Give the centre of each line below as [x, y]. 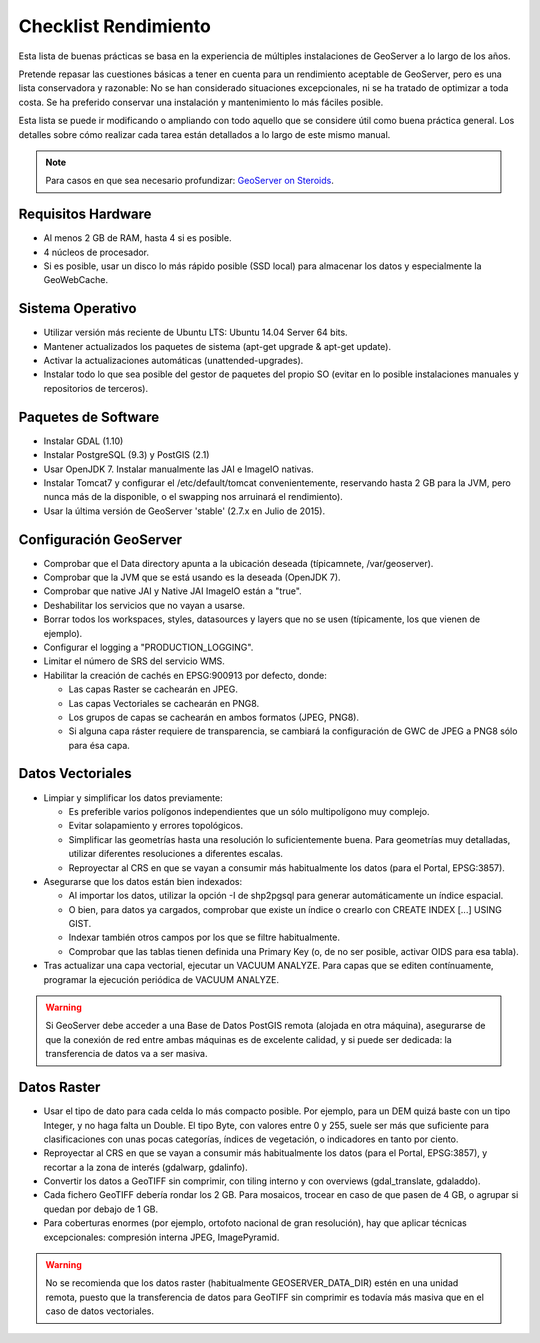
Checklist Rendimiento [115, 26]
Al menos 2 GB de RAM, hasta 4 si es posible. [137, 238]
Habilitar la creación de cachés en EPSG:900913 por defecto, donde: [185, 675]
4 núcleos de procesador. [96, 252]
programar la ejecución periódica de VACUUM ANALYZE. [161, 979]
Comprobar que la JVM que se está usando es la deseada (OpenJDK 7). [192, 577]
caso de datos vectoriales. [100, 1311]
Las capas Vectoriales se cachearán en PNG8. [164, 703]
